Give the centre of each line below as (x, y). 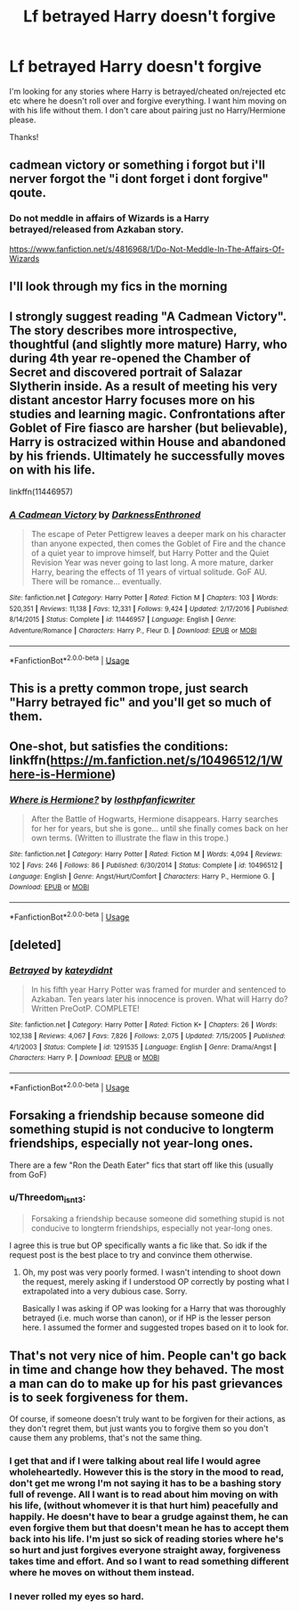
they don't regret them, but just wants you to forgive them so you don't (139, 1428)
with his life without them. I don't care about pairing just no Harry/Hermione (148, 110)
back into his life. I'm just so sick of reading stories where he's (146, 1539)
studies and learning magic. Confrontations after (147, 414)
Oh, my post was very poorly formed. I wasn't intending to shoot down (151, 1272)
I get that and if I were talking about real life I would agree (135, 1460)
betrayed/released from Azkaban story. (97, 229)
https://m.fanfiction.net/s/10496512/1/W (166, 760)
